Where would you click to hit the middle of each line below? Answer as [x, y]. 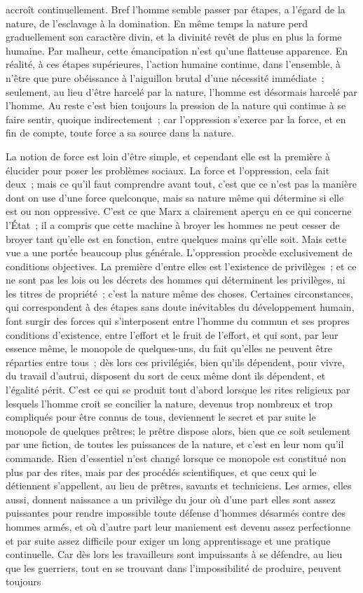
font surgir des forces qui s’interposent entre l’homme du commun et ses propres [178, 321]
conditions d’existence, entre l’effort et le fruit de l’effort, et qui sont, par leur [172, 334]
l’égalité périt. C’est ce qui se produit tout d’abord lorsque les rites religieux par [178, 390]
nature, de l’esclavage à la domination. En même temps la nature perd [157, 23]
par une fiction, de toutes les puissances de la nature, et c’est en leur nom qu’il [175, 444]
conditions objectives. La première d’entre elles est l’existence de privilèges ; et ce [181, 266]
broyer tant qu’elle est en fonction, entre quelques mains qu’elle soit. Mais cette [176, 238]
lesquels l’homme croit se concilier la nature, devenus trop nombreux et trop [169, 403]
